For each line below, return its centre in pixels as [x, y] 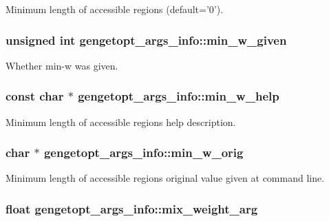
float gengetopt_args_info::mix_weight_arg [132, 208]
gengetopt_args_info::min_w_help [179, 96]
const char [35, 96]
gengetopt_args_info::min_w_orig [144, 152]
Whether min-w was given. [62, 65]
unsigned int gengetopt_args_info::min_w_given [146, 40]
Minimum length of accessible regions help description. [121, 122]
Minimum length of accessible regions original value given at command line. [165, 178]
